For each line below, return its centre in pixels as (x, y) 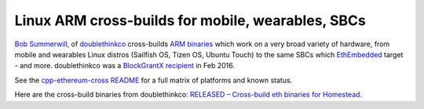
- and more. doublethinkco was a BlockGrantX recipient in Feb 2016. (125, 66)
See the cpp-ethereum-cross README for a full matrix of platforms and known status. (154, 80)
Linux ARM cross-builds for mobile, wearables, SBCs (190, 20)
